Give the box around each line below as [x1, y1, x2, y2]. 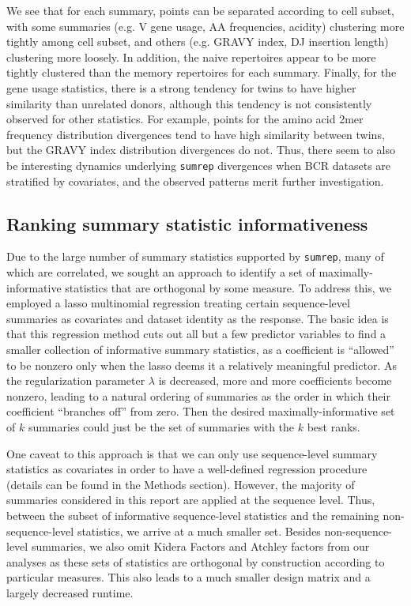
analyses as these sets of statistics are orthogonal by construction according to [6, 553, 385, 570]
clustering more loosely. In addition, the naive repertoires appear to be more [6, 48, 376, 65]
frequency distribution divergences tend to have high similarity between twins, [6, 126, 385, 142]
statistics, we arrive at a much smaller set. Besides [77, 522, 321, 539]
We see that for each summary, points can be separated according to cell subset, [6, 2, 394, 18]
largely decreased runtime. [6, 584, 134, 600]
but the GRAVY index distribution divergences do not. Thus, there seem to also [6, 141, 395, 158]
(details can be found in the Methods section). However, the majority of [6, 476, 355, 492]
